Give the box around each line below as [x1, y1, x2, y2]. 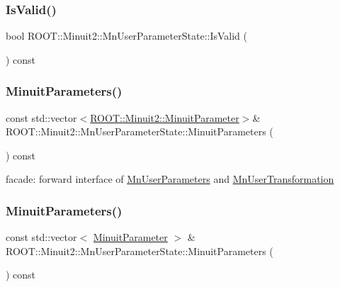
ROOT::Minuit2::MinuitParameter [90, 110, 239, 125]
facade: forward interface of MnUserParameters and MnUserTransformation [6, 171, 334, 186]
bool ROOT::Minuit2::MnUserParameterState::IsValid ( [6, 28, 247, 43]
